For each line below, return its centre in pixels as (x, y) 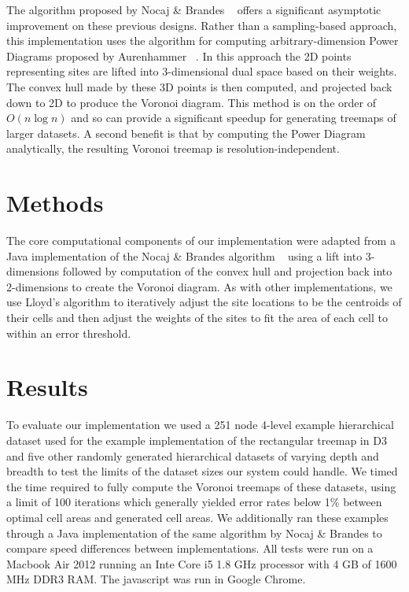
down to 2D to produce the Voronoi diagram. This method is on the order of (191, 102)
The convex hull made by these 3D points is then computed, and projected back (199, 86)
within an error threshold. (69, 333)
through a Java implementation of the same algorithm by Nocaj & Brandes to (194, 533)
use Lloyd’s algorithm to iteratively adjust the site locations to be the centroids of (204, 302)
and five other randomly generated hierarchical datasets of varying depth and (193, 455)
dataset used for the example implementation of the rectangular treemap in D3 (197, 440)
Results (47, 387)
